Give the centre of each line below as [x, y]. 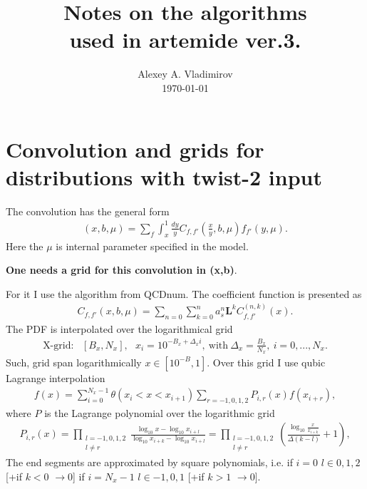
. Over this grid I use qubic [266, 362]
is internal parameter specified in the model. [152, 246]
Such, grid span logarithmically [74, 362]
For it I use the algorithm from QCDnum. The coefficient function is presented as [184, 293]
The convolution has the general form [88, 211]
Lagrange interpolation [56, 377]
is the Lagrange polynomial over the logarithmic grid [160, 412]
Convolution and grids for [135, 149]
